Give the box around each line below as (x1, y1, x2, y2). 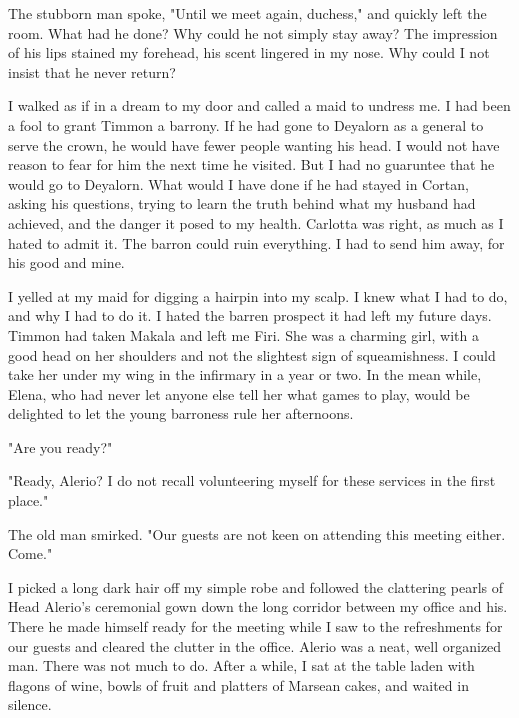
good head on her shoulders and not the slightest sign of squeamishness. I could (8, 344, 496, 365)
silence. (8, 694, 52, 715)
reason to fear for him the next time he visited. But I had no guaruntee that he (8, 154, 495, 175)
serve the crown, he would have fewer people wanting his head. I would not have (8, 134, 500, 155)
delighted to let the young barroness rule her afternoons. (8, 403, 354, 424)
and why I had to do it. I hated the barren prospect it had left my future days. (8, 305, 492, 326)
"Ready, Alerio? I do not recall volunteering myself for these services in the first (8, 470, 496, 491)
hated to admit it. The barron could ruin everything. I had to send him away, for (8, 232, 505, 253)
